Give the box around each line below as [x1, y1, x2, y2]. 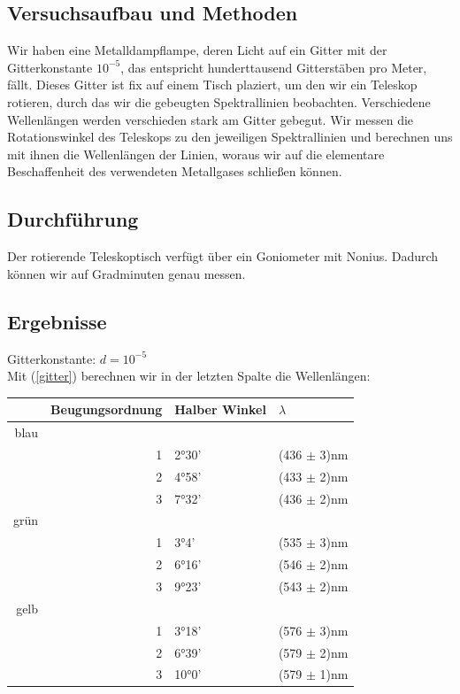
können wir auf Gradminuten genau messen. [7, 264, 246, 282]
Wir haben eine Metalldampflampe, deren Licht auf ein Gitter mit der [7, 41, 387, 59]
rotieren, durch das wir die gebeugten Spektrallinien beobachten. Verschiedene [7, 92, 431, 111]
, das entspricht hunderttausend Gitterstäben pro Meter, [120, 58, 427, 76]
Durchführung [7, 205, 139, 233]
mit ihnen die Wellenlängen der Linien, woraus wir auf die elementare [7, 144, 385, 163]
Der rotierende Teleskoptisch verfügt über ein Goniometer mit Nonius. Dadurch [7, 247, 439, 266]
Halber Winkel [174, 400, 266, 419]
